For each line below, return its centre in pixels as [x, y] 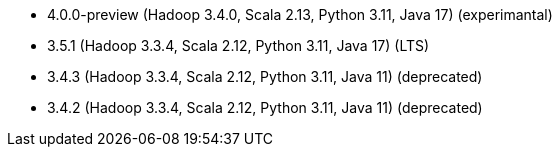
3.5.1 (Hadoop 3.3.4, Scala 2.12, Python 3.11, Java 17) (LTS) [238, 45]
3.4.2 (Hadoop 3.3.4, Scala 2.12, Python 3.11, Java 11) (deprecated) [265, 107]
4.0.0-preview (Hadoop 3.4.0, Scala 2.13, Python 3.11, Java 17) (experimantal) [300, 14]
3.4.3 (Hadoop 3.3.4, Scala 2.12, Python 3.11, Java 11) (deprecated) [265, 76]
